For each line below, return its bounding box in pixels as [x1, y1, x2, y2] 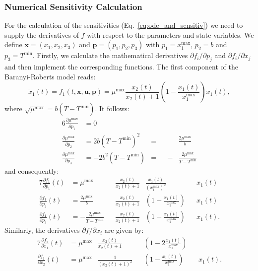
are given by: [104, 225, 144, 235]
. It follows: [95, 103, 129, 114]
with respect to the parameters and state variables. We [87, 29, 254, 40]
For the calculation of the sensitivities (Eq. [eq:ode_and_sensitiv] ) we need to [4, 20, 243, 30]
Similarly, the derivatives [4, 225, 80, 235]
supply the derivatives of [4, 29, 79, 40]
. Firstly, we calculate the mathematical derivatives [32, 50, 188, 61]
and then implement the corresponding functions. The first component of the [4, 62, 238, 72]
